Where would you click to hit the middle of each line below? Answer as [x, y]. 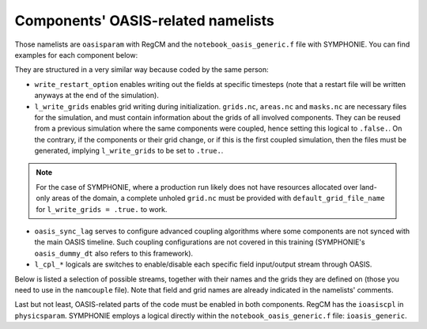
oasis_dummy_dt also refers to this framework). [114, 253]
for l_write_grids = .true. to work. [102, 209]
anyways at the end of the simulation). [97, 96]
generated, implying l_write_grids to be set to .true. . [129, 151]
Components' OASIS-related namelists [144, 21]
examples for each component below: [76, 55]
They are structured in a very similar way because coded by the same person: [142, 70]
